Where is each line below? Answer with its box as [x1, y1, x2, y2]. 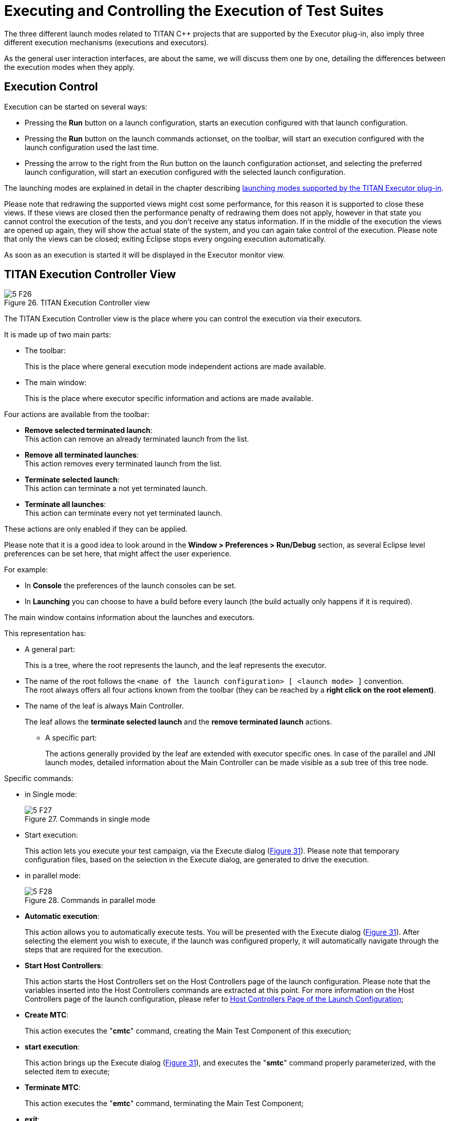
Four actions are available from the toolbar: [4, 410, 149, 419]
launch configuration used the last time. [25, 142, 159, 152]
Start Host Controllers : [25, 961, 103, 970]
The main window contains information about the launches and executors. [4, 613, 255, 622]
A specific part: [45, 733, 97, 743]
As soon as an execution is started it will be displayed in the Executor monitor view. [4, 250, 285, 259]
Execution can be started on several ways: [4, 102, 147, 111]
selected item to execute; [25, 1067, 110, 1076]
